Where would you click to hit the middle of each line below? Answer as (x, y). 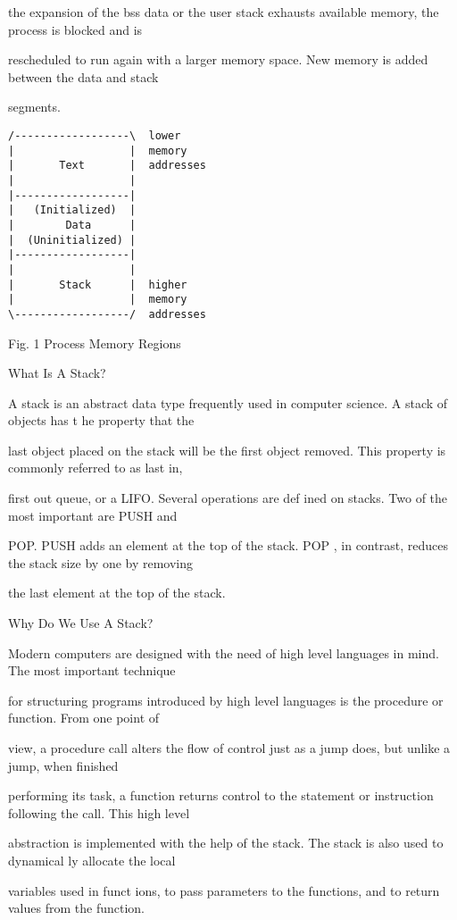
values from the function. (76, 908)
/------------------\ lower (95, 135)
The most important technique (92, 670)
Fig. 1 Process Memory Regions (95, 343)
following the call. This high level (99, 812)
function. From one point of (84, 718)
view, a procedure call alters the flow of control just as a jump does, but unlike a (229, 748)
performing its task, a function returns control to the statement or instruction (221, 795)
